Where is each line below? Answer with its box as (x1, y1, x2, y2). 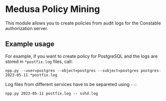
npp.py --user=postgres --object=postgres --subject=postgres (5, 68, 139, 73)
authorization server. (5, 25, 48, 31)
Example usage (5, 40, 54, 48)
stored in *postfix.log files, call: (5, 58, 73, 64)
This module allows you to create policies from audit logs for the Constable (5, 20, 161, 26)
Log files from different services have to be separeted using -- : (5, 81, 137, 87)
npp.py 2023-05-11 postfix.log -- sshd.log (5, 91, 98, 96)
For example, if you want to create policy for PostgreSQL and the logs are (5, 53, 158, 59)
